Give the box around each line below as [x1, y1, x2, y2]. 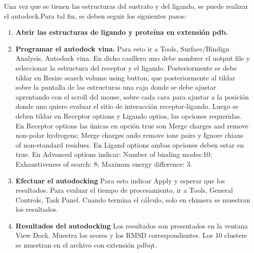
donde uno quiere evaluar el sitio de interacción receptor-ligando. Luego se [15, 101, 239, 111]
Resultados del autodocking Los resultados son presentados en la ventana [15, 220, 248, 230]
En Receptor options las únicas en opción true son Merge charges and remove [15, 120, 249, 130]
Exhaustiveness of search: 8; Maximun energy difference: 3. [15, 158, 192, 169]
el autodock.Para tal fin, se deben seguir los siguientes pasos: [4, 10, 187, 21]
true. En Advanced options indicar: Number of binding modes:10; [15, 149, 212, 159]
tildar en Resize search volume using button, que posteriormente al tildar [15, 72, 235, 82]
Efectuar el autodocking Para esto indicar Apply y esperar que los [15, 175, 225, 185]
